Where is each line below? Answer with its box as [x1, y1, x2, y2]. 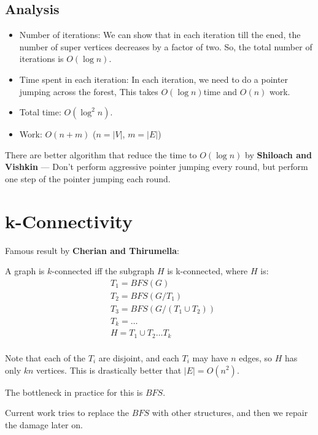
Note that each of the [5, 351, 86, 364]
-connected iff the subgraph [52, 264, 155, 277]
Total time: [19, 106, 61, 118]
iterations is [19, 52, 64, 65]
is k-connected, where [167, 264, 248, 277]
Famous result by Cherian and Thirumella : [5, 244, 179, 256]
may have [192, 351, 228, 364]
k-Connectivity [5, 208, 133, 233]
